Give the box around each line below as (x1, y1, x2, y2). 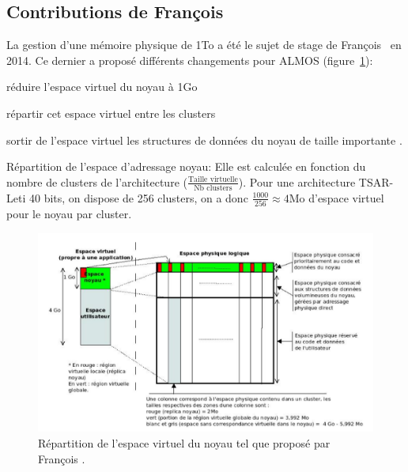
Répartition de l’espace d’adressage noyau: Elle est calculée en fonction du (6, 158, 366, 175)
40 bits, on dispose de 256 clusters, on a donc (28, 189, 248, 206)
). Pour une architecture (238, 173, 356, 190)
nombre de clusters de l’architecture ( (6, 173, 187, 190)
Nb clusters (194, 183, 232, 192)
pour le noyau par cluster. (6, 205, 132, 221)
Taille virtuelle (187, 176, 238, 184)
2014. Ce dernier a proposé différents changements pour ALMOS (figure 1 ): (6, 51, 373, 68)
